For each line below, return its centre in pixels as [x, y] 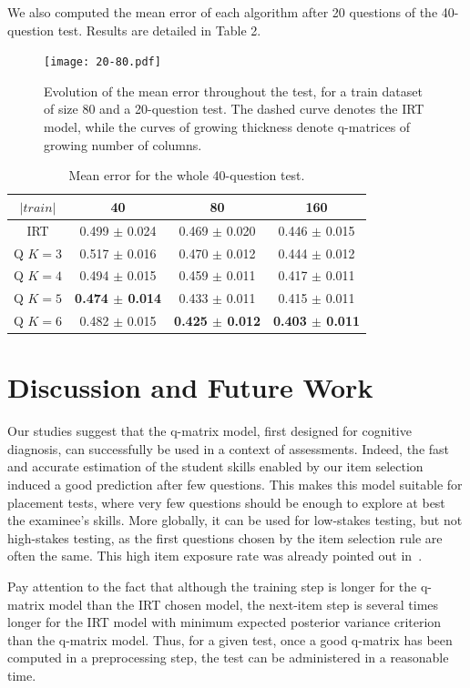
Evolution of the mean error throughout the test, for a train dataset [233, 91]
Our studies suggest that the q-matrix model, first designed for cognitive [209, 431]
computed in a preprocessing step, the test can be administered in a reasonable [228, 658]
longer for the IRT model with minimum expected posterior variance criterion [225, 622]
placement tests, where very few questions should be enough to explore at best [226, 502]
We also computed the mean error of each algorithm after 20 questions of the [223, 12]
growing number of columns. [123, 144]
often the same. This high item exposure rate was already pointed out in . [215, 556]
